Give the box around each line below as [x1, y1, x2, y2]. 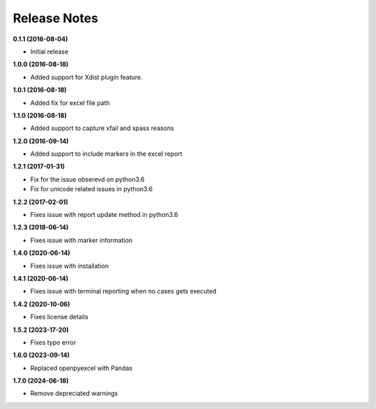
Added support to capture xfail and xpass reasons [30, 124, 174, 132]
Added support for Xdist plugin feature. [30, 73, 143, 81]
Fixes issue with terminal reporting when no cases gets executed [30, 287, 217, 296]
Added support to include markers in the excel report [30, 150, 182, 158]
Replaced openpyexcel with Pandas [30, 364, 132, 372]
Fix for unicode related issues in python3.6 [30, 185, 153, 193]
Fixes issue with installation [30, 262, 109, 270]
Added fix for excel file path [30, 98, 111, 107]
